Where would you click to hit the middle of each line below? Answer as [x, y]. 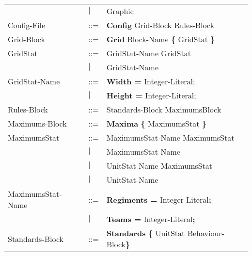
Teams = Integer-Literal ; [151, 219]
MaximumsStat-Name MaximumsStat [170, 137]
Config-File [27, 25]
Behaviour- [206, 233]
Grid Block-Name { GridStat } [161, 39]
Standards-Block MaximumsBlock [164, 109]
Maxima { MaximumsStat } [156, 123]
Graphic [120, 11]
